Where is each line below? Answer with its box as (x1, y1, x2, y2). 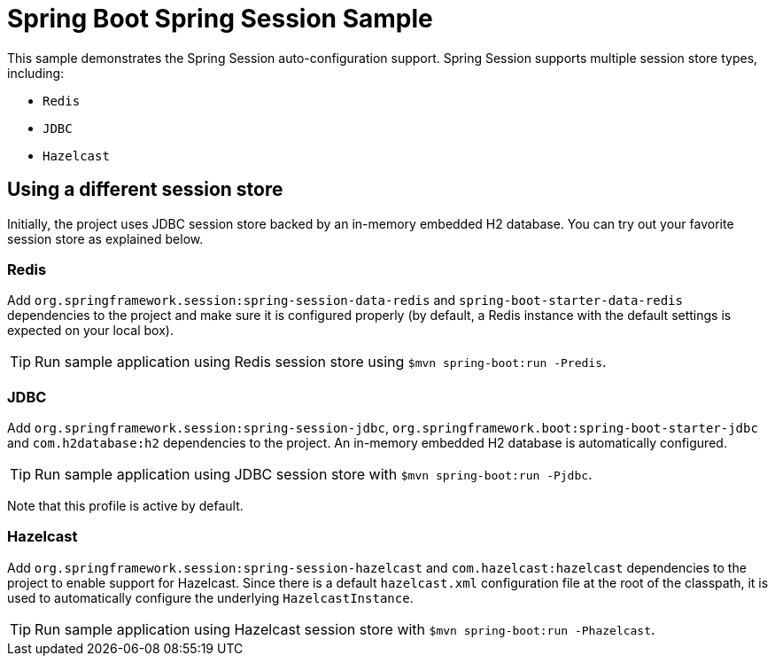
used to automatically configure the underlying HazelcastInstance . (7, 589, 414, 605)
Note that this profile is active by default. (7, 498, 244, 514)
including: (7, 65, 65, 81)
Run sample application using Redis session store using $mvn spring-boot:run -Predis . (35, 353, 607, 371)
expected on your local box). (7, 323, 174, 339)
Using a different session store (7, 178, 283, 201)
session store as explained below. (7, 230, 204, 246)
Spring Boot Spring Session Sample (7, 4, 433, 34)
